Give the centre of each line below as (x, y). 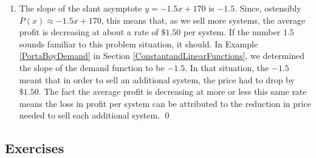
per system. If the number (232, 32)
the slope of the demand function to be (92, 67)
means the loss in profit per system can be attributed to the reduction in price (165, 103)
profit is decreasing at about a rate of (89, 32)
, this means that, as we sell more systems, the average (203, 20)
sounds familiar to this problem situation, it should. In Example (139, 43)
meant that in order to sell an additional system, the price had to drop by (157, 79)
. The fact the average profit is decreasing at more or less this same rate (173, 91)
